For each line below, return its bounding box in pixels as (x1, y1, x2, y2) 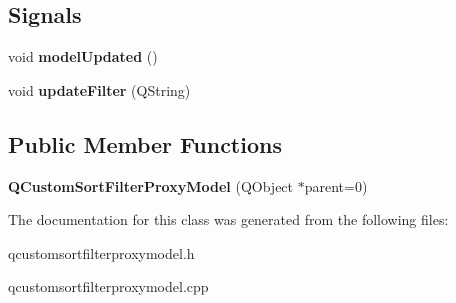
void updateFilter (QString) (8, 79, 191, 100)
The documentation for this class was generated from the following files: (8, 209, 449, 230)
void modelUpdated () (8, 46, 158, 67)
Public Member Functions (8, 128, 282, 159)
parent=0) (304, 175, 368, 196)
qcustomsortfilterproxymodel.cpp (8, 276, 209, 297)
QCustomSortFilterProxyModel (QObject (8, 175, 294, 196)
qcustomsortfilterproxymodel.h (8, 242, 195, 263)
